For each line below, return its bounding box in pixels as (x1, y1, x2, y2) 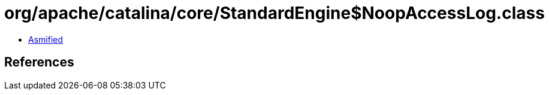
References (4, 55, 74, 70)
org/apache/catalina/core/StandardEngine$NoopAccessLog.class (4, 3, 545, 23)
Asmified (28, 34, 64, 45)
